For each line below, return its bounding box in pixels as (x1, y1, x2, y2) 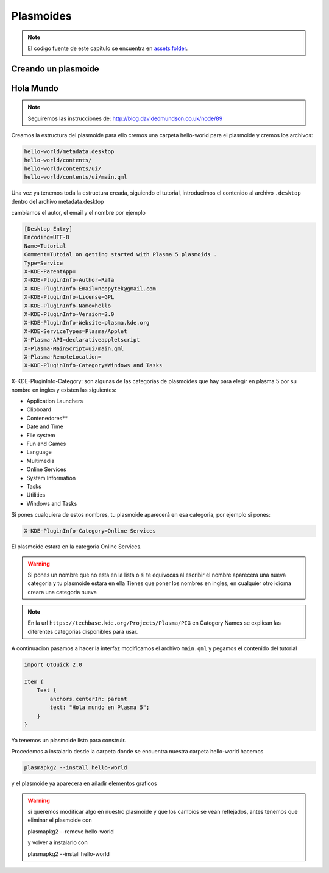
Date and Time (26, 423, 64, 430)
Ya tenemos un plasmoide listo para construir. (11, 736, 126, 744)
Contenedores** (26, 414, 68, 422)
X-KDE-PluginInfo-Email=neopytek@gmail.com (24, 285, 157, 292)
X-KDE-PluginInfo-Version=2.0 (24, 311, 115, 317)
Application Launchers (26, 397, 83, 405)
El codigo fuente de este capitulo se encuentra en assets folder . (27, 45, 188, 52)
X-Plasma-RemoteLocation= (24, 353, 102, 360)
